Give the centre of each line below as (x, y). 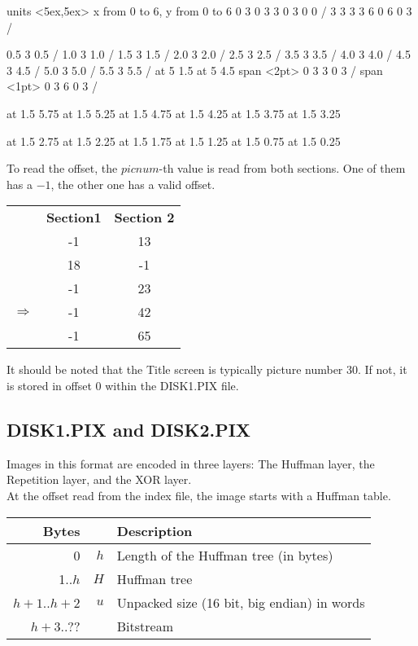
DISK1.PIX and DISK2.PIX (129, 429)
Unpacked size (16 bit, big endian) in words (241, 602)
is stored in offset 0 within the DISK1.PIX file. (123, 385)
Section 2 (144, 218)
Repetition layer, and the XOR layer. (99, 479)
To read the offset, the (62, 168)
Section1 (74, 218)
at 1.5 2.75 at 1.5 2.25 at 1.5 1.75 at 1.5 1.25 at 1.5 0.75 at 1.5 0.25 (174, 141)
